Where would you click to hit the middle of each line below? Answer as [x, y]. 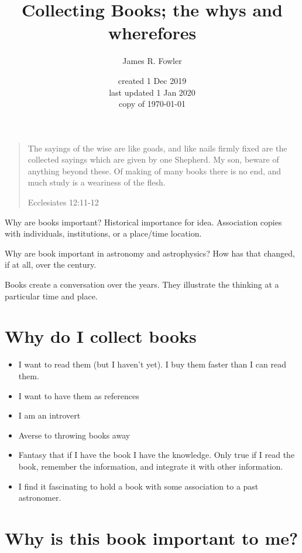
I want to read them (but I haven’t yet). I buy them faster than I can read [152, 364]
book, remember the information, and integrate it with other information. [151, 466]
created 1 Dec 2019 [152, 80]
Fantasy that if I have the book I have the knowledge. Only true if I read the [157, 455]
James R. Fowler [152, 61]
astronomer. [40, 498]
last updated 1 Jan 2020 [152, 92]
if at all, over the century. [51, 264]
